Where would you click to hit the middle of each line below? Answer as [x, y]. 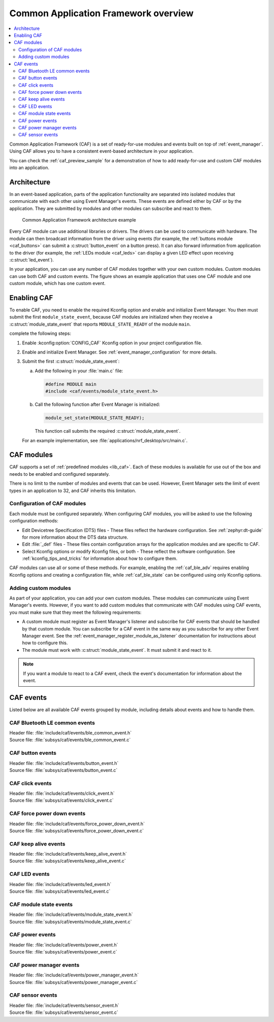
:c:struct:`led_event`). [32, 260]
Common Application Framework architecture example [79, 220]
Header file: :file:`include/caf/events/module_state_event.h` [71, 914]
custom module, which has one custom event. [58, 284]
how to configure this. [45, 643]
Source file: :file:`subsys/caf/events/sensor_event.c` [64, 1012]
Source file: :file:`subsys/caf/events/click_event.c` [62, 800]
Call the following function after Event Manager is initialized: [97, 404]
